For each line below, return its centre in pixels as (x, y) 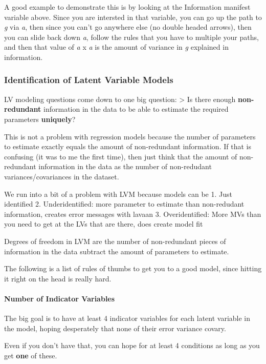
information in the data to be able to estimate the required (136, 109)
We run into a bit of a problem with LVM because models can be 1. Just (118, 194)
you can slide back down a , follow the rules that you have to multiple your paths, (131, 37)
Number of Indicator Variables (60, 298)
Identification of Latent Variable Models (89, 80)
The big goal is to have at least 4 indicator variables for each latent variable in (127, 318)
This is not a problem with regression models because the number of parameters (130, 136)
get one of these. (31, 355)
